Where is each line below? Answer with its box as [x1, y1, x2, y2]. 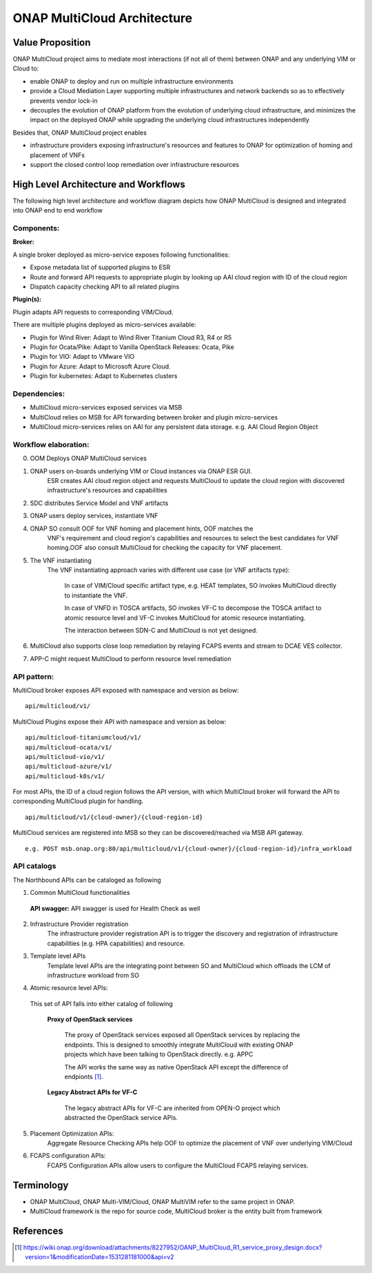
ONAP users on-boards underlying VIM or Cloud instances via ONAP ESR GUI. [30, 466, 253, 475]
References [12, 1225, 63, 1236]
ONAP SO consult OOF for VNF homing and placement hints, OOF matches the [30, 524, 254, 533]
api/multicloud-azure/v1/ [25, 762, 113, 771]
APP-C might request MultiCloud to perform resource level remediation [30, 654, 231, 662]
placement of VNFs [30, 150, 85, 159]
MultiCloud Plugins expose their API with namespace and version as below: [12, 718, 227, 726]
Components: [12, 224, 60, 233]
